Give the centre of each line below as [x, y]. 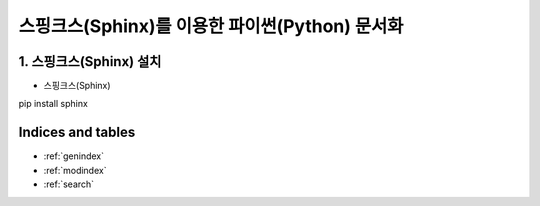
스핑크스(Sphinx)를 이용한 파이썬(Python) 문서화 [211, 26]
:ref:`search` [69, 184]
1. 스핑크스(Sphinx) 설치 [90, 61]
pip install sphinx [53, 104]
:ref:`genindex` [74, 156]
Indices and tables [77, 132]
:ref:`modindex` [75, 170]
